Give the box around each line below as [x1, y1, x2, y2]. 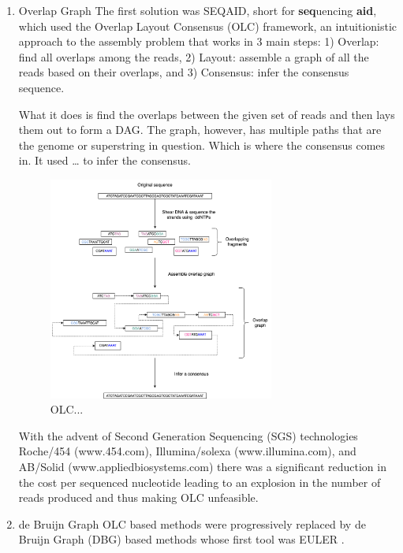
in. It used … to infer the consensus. [18, 152, 191, 169]
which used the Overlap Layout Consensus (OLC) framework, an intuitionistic [18, 17, 397, 34]
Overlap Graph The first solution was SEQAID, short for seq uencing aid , [18, 2, 377, 18]
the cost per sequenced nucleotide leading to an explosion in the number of [18, 473, 381, 490]
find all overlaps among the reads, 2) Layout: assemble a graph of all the [18, 48, 369, 65]
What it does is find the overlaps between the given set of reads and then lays [18, 106, 395, 122]
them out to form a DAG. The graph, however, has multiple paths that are [18, 121, 382, 138]
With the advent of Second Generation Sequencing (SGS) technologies [18, 427, 358, 444]
